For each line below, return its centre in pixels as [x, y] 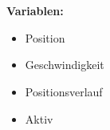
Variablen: [35, 11]
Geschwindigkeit [65, 65]
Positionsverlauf [64, 91]
